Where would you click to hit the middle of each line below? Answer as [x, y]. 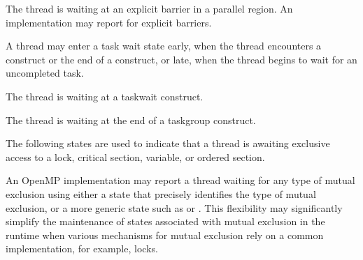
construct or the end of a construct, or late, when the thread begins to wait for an [181, 59]
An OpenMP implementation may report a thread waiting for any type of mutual [180, 180]
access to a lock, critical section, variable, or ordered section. [135, 156]
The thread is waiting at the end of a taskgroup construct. [131, 120]
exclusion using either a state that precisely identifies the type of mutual [161, 193]
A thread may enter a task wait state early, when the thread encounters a [164, 46]
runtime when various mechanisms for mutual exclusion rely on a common [165, 235]
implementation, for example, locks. [82, 248]
